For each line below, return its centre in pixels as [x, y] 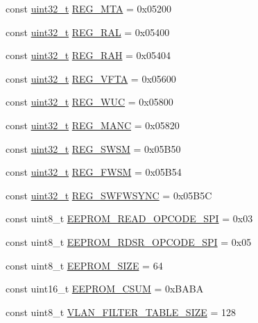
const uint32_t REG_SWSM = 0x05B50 [93, 148]
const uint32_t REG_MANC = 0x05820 [93, 125]
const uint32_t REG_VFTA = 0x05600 [91, 78]
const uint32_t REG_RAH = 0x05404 [88, 55]
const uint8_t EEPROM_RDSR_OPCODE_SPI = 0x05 [129, 241]
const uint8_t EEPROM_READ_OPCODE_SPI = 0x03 [129, 218]
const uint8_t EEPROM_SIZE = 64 [84, 265]
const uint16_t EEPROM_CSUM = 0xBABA [105, 289]
